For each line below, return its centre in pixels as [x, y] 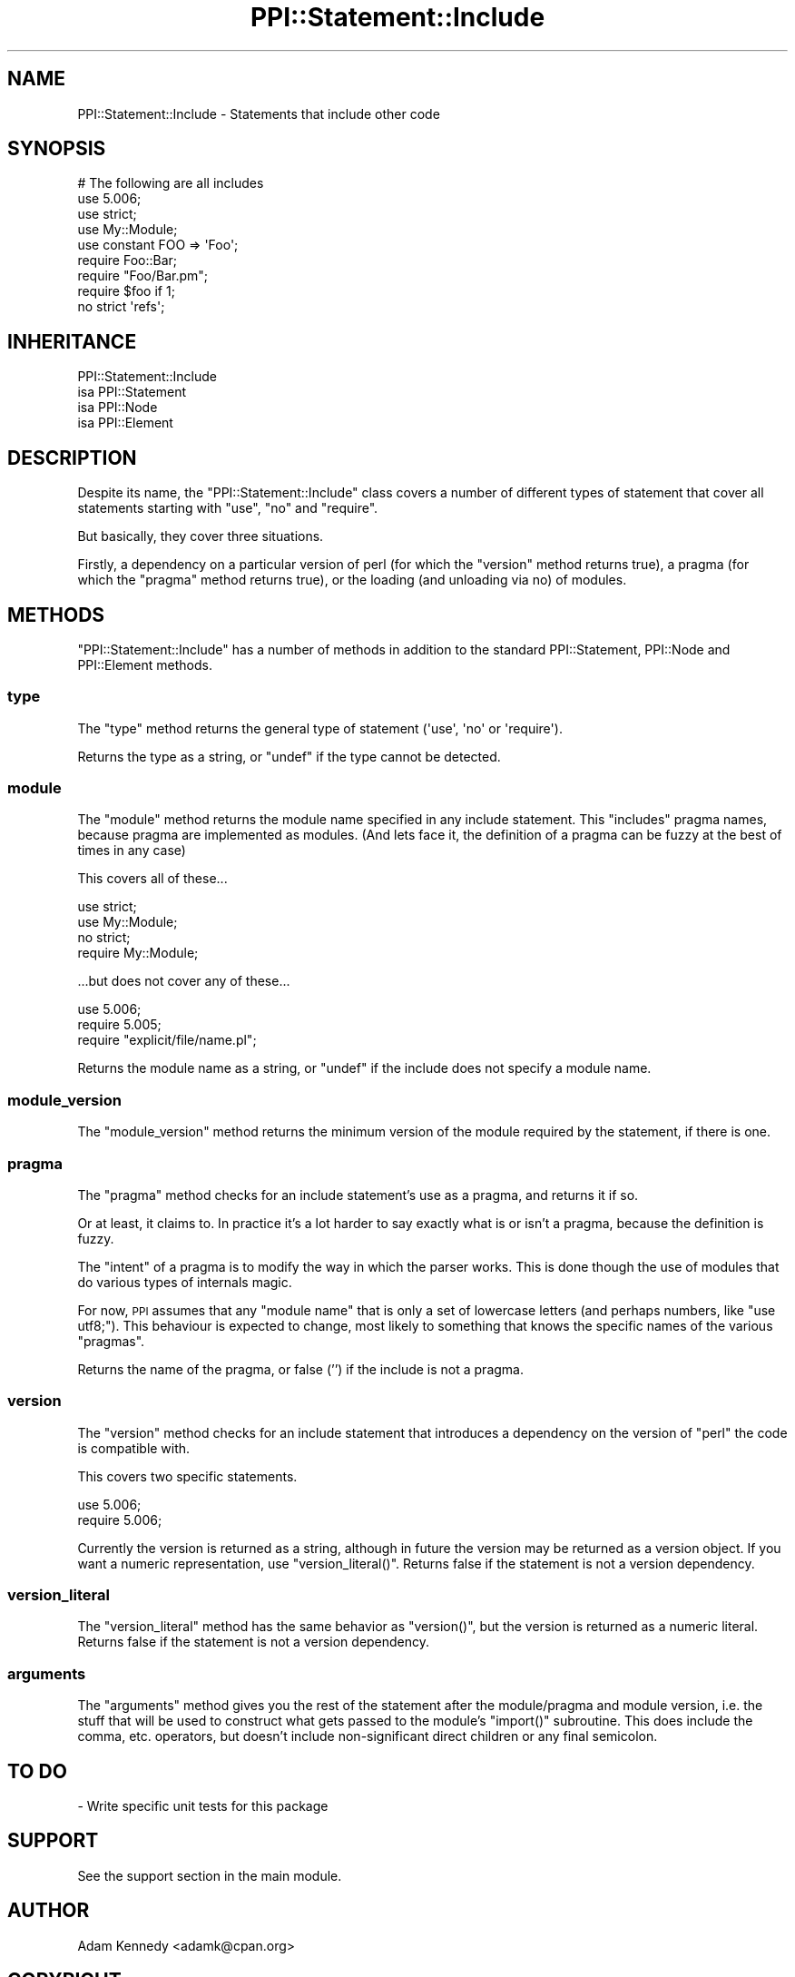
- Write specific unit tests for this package [203, 1806]
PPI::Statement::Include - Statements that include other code [259, 113]
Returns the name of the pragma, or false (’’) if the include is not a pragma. [300, 1369]
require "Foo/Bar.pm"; [143, 276]
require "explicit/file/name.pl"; [167, 1040]
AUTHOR [49, 1911]
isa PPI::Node [118, 408]
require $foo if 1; [126, 291]
